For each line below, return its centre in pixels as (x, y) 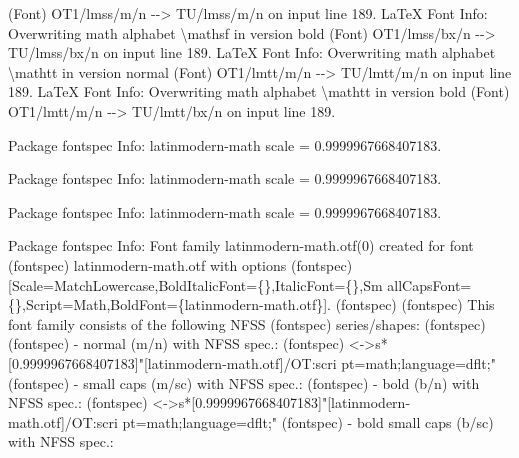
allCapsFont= (429, 284)
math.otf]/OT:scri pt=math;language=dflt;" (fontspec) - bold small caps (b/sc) (251, 421)
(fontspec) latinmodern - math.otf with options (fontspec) (180, 264)
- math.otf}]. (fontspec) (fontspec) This (377, 304)
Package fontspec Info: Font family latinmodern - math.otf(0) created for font (241, 245)
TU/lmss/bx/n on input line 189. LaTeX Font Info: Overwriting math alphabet (252, 52)
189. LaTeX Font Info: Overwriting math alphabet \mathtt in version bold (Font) (259, 91)
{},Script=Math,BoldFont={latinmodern (133, 304)
